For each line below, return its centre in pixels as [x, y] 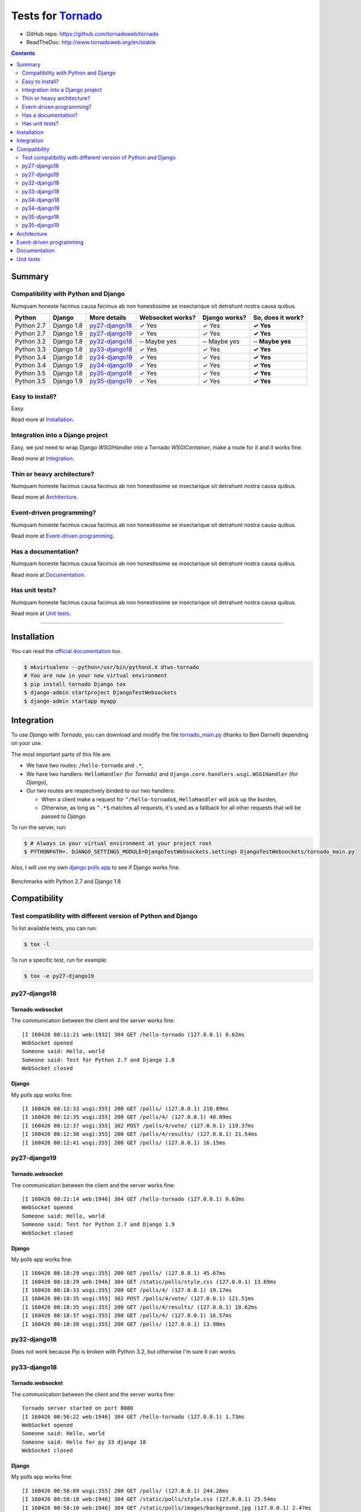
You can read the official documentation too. [66, 651]
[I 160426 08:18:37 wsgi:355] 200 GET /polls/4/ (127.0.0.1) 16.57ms [127, 1316]
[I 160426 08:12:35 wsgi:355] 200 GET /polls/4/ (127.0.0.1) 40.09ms [127, 1117]
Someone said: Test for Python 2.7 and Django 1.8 [98, 1060]
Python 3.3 [30, 350]
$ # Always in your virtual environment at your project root [118, 843]
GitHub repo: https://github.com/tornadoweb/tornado [93, 34]
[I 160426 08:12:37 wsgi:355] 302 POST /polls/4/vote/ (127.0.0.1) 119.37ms [138, 1126]
